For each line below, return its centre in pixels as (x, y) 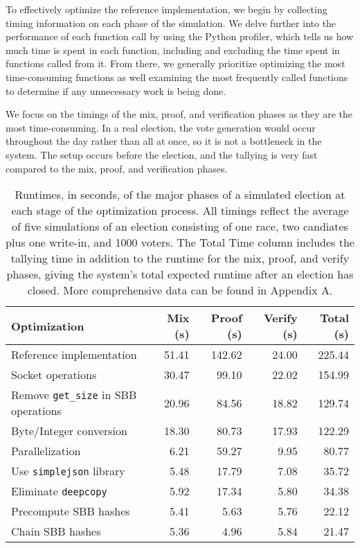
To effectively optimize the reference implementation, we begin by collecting (166, 9)
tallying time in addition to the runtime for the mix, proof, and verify (180, 258)
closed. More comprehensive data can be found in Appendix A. (180, 290)
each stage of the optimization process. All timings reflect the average (180, 211)
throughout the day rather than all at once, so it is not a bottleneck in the (164, 141)
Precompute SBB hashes (71, 511)
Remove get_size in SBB (74, 395)
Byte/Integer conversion (69, 431)
